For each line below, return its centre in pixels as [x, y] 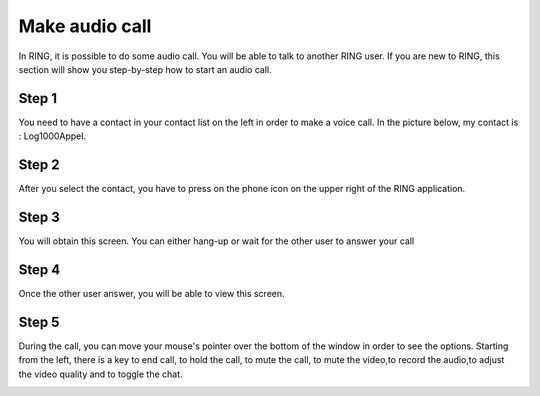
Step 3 [39, 216]
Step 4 [39, 269]
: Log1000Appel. [52, 136]
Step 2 [39, 165]
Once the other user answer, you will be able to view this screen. [151, 293]
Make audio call [85, 26]
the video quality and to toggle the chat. [101, 374]
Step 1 [38, 98]
